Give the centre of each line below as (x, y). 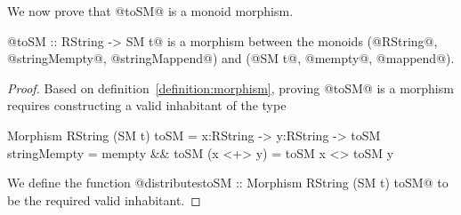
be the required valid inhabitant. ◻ (104, 199)
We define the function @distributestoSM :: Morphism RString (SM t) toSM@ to (228, 183)
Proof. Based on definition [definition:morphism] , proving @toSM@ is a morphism (230, 88)
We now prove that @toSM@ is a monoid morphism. (150, 11)
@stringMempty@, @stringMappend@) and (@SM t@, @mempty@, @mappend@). (231, 58)
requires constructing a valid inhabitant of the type (147, 105)
